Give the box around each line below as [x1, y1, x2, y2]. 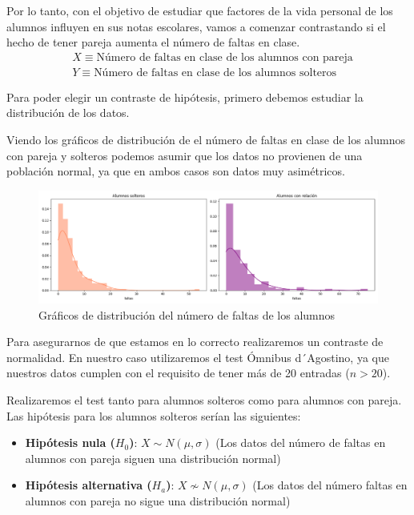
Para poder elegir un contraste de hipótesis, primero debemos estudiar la [6, 88, 364, 105]
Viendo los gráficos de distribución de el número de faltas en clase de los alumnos [6, 131, 406, 148]
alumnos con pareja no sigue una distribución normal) [25, 492, 291, 509]
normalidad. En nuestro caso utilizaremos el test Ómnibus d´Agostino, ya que [6, 348, 389, 365]
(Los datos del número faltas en [252, 477, 408, 493]
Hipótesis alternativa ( [25, 477, 152, 493]
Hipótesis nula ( [25, 434, 115, 451]
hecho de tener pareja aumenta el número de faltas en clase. [6, 34, 300, 50]
